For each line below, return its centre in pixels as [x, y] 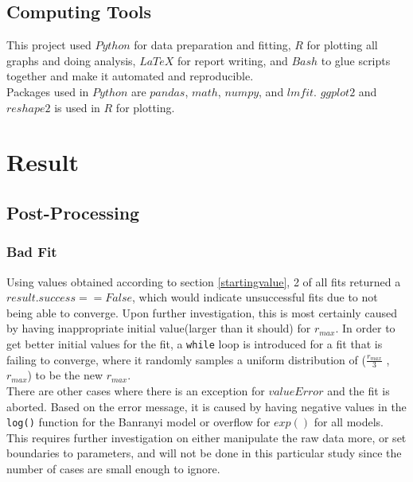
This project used [49, 45]
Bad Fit [32, 252]
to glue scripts [356, 60]
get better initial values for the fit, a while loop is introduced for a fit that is [195, 343]
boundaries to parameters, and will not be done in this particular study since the [204, 453]
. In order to [365, 328]
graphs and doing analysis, [71, 60]
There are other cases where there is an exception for [136, 391]
